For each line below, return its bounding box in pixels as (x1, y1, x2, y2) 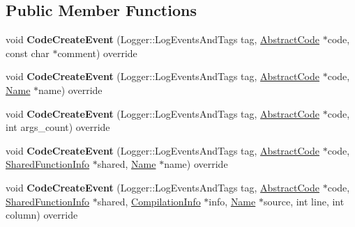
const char (6, 45, 50, 60)
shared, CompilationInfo (97, 194, 201, 208)
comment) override (57, 45, 137, 60)
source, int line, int (263, 194, 345, 208)
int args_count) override (6, 120, 110, 134)
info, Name (209, 194, 256, 208)
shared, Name (97, 157, 156, 171)
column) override (6, 208, 78, 222)
